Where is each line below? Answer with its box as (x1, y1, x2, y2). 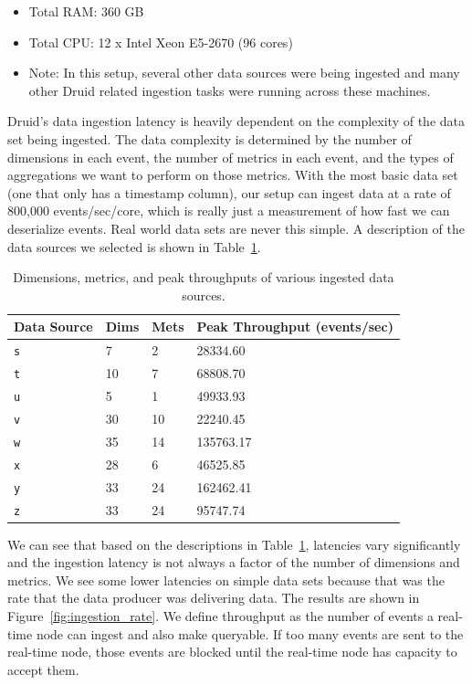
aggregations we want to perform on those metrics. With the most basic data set (7, 165, 458, 184)
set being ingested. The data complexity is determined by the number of (7, 129, 412, 148)
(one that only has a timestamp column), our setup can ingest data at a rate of (7, 183, 451, 202)
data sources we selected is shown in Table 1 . (7, 237, 261, 256)
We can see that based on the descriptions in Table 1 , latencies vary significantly (7, 534, 461, 553)
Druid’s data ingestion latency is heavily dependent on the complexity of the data (7, 111, 465, 131)
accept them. (7, 659, 79, 679)
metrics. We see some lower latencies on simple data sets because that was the (7, 570, 445, 589)
